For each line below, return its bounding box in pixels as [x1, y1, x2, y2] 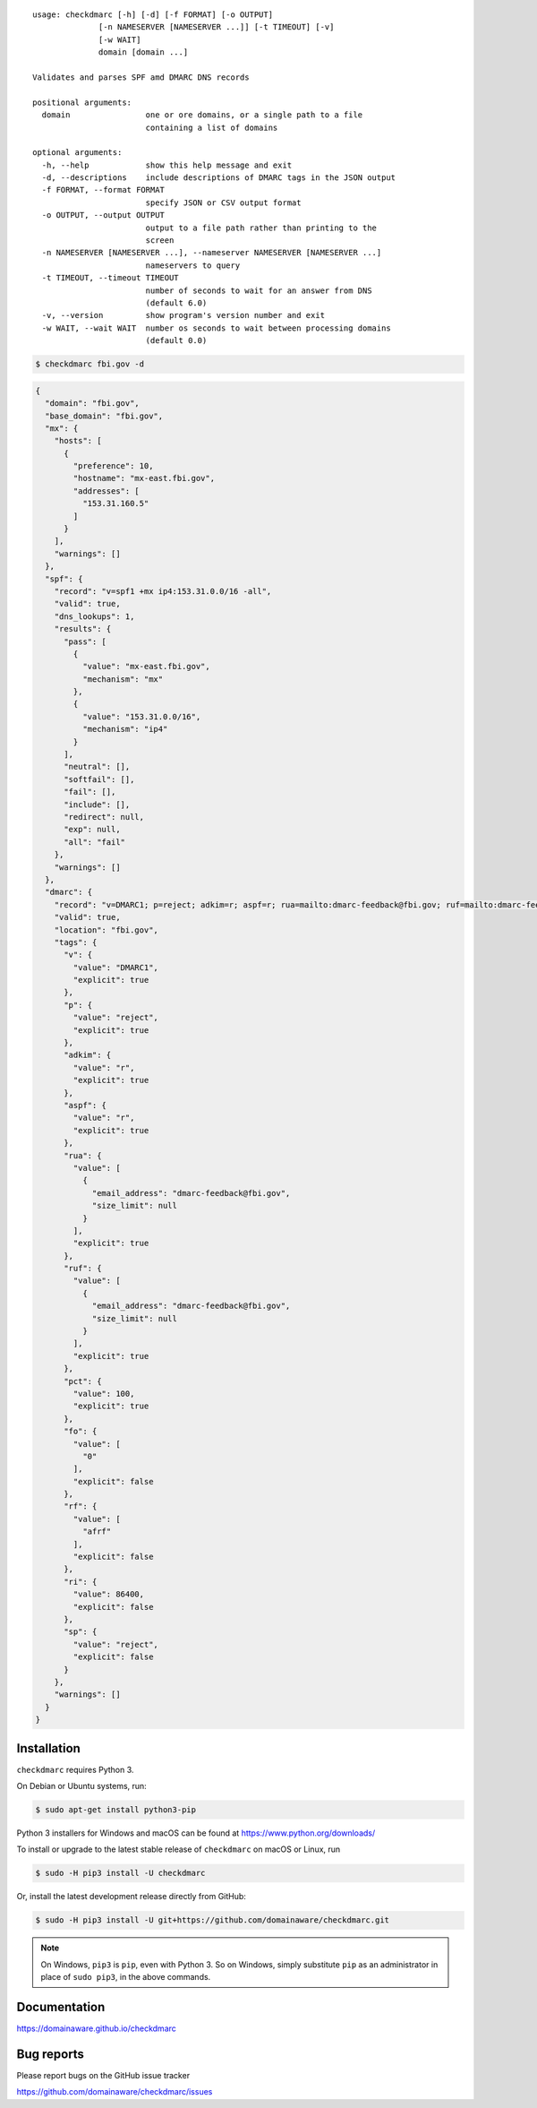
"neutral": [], [64, 761, 131, 772]
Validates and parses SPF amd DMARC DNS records [32, 72, 250, 82]
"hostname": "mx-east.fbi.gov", [72, 473, 215, 484]
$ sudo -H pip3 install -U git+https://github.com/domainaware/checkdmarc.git [35, 1915, 389, 1925]
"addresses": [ [72, 486, 141, 496]
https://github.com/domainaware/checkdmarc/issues [16, 2086, 213, 2097]
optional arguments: [32, 148, 123, 158]
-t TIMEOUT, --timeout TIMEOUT [41, 273, 179, 283]
